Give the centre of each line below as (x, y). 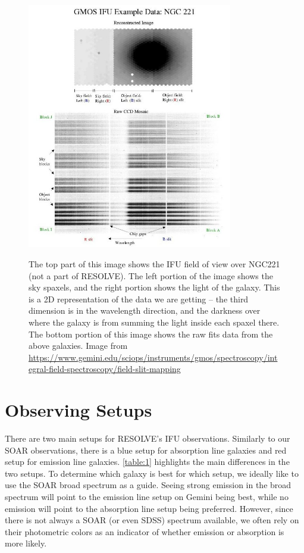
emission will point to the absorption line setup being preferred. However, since (149, 508)
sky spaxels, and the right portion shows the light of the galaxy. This (154, 287)
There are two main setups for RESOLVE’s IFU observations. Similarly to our (148, 438)
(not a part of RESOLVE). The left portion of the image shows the (151, 275)
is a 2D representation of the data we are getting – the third (139, 299)
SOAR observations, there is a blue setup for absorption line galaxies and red (146, 450)
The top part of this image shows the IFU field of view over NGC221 (154, 263)
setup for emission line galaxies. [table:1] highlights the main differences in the (147, 462)
